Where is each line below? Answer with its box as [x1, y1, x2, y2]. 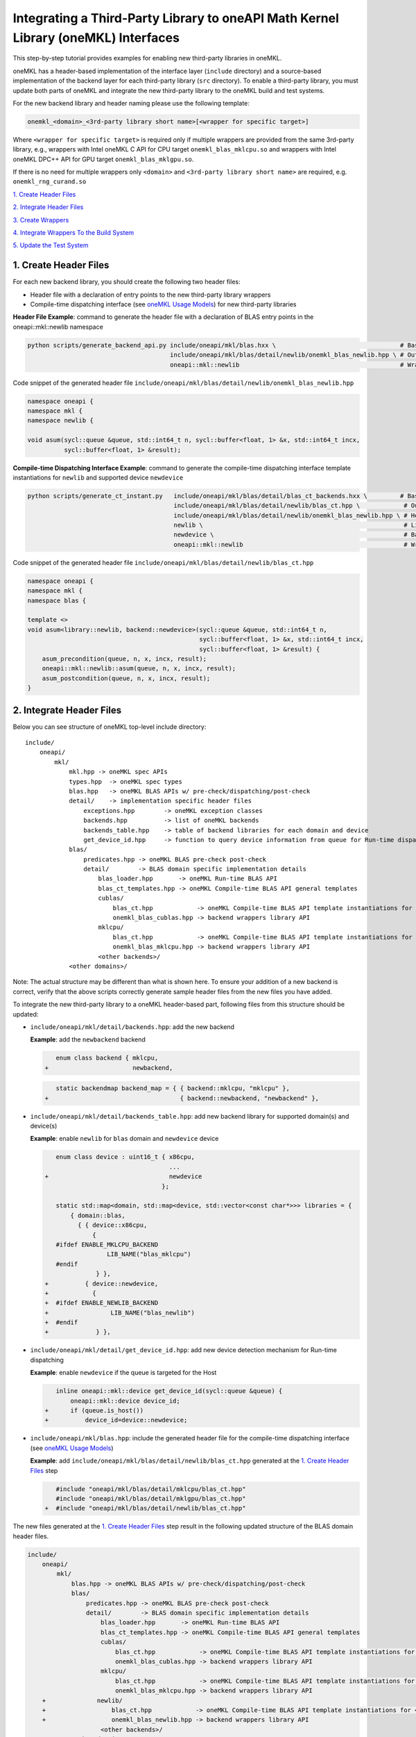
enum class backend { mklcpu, [55, 1054, 159, 1062]
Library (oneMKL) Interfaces [12, 30, 180, 45]
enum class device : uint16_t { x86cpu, [55, 1153, 196, 1161]
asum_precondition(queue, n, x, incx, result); [42, 655, 207, 663]
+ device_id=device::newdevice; [44, 1416, 188, 1424]
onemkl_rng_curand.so [12, 178, 87, 186]
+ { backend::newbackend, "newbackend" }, [44, 1094, 319, 1102]
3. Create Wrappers [12, 215, 69, 224]
